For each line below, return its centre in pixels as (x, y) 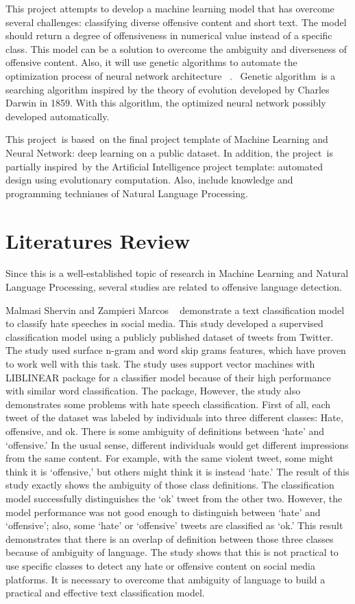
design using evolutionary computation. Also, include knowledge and (149, 180)
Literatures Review (98, 240)
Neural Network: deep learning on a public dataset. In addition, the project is (169, 152)
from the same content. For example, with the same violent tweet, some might (170, 458)
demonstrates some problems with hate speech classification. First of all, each (168, 404)
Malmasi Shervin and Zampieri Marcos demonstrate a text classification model (175, 310)
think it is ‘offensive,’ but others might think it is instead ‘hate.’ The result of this (177, 471)
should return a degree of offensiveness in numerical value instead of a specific (169, 35)
